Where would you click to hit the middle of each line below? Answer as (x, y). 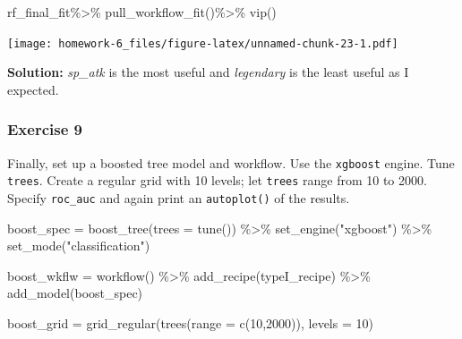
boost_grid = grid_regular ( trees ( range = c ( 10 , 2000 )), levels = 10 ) (190, 323)
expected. (33, 89)
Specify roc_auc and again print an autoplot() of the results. (179, 197)
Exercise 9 (45, 129)
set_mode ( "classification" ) (79, 246)
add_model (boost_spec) (75, 293)
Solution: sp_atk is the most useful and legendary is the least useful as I (208, 72)
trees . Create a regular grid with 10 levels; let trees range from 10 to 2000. (217, 180)
